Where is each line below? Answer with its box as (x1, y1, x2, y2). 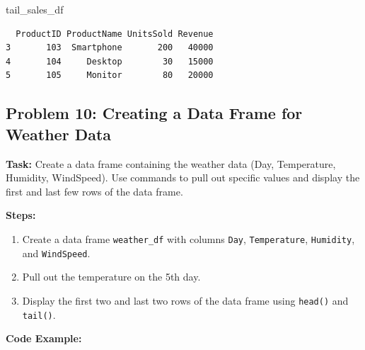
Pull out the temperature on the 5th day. (22, 269, 201, 284)
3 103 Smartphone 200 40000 (6, 43, 214, 53)
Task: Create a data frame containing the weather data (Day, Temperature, (6, 156, 336, 171)
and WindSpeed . (22, 245, 91, 260)
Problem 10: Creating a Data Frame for (6, 102, 303, 124)
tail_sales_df (6, 2, 64, 16)
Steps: (6, 208, 36, 222)
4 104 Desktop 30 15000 (6, 56, 214, 67)
